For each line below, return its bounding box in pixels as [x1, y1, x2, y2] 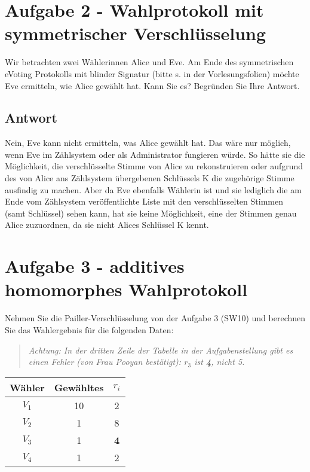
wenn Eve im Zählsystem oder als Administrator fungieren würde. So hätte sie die [5, 148, 305, 160]
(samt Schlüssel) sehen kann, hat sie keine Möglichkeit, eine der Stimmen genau [5, 206, 297, 219]
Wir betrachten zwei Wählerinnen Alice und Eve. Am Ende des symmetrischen [5, 56, 294, 68]
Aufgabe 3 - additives [5, 254, 185, 278]
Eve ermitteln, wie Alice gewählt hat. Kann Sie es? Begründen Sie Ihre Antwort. [5, 79, 300, 92]
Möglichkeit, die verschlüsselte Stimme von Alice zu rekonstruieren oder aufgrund [5, 160, 303, 172]
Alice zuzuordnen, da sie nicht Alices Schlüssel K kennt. [5, 218, 209, 231]
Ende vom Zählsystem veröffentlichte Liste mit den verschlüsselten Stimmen [5, 195, 283, 208]
